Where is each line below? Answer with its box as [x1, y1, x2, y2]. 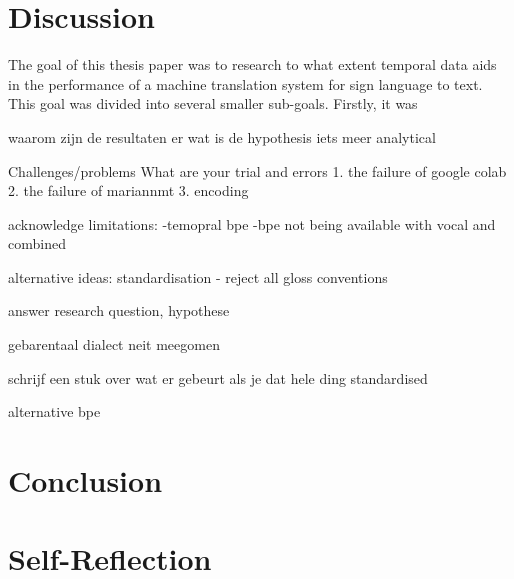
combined [8, 233, 66, 254]
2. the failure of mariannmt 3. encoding [8, 180, 249, 201]
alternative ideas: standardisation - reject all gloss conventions [8, 266, 388, 287]
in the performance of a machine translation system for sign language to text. [8, 73, 483, 94]
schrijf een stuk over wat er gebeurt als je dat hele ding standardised [8, 367, 428, 388]
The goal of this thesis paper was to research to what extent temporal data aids [8, 54, 497, 75]
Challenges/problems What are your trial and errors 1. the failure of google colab [8, 160, 507, 181]
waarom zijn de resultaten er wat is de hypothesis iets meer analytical [8, 126, 436, 147]
